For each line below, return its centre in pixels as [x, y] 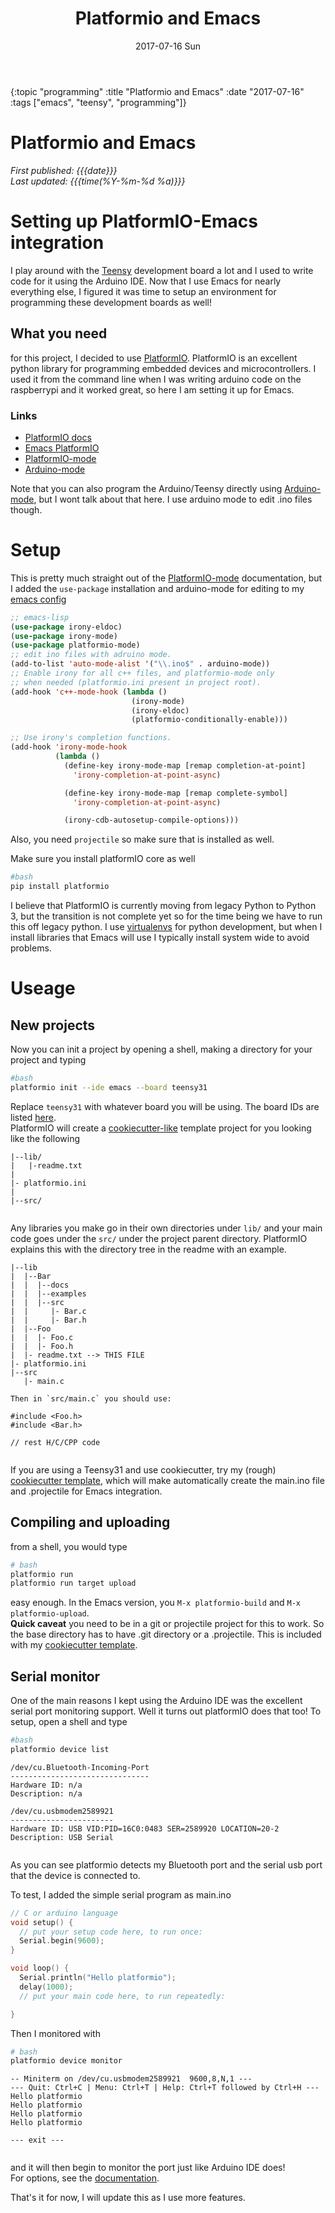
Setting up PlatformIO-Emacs [134, 221]
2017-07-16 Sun [168, 46]
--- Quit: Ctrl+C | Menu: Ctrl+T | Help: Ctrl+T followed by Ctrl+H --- [165, 2088]
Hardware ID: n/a [46, 1785]
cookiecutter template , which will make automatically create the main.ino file [167, 1480]
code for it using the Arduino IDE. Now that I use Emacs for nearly [146, 281]
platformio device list [60, 1749]
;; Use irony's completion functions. [91, 738]
